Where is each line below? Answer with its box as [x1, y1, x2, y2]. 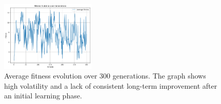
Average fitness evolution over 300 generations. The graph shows [4, 70, 206, 81]
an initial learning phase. [4, 90, 82, 101]
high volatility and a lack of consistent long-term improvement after [4, 80, 217, 91]
